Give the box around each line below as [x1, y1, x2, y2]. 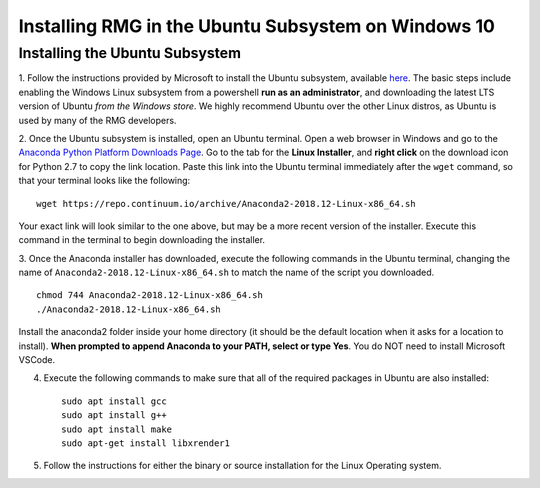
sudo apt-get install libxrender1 [61, 437, 230, 449]
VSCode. [18, 354, 56, 366]
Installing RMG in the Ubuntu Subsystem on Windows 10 [18, 15, 495, 37]
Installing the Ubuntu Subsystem [18, 44, 242, 62]
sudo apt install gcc [61, 395, 167, 407]
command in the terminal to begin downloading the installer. [18, 234, 265, 246]
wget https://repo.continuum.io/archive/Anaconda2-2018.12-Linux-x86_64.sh [36, 198, 416, 209]
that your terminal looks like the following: [18, 175, 191, 187]
